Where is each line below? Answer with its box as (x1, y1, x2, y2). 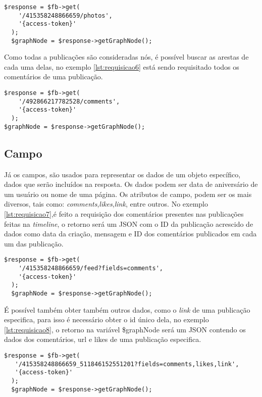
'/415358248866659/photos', (18, 12, 113, 19)
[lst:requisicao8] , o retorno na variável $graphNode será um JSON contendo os (4, 324, 246, 334)
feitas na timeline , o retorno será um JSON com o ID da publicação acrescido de (4, 218, 253, 229)
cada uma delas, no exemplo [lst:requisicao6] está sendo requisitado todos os (4, 61, 239, 72)
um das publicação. (4, 238, 64, 249)
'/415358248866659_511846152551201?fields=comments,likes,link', (15, 360, 239, 368)
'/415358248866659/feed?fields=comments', (18, 264, 163, 272)
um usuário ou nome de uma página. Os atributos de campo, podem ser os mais (4, 188, 252, 199)
